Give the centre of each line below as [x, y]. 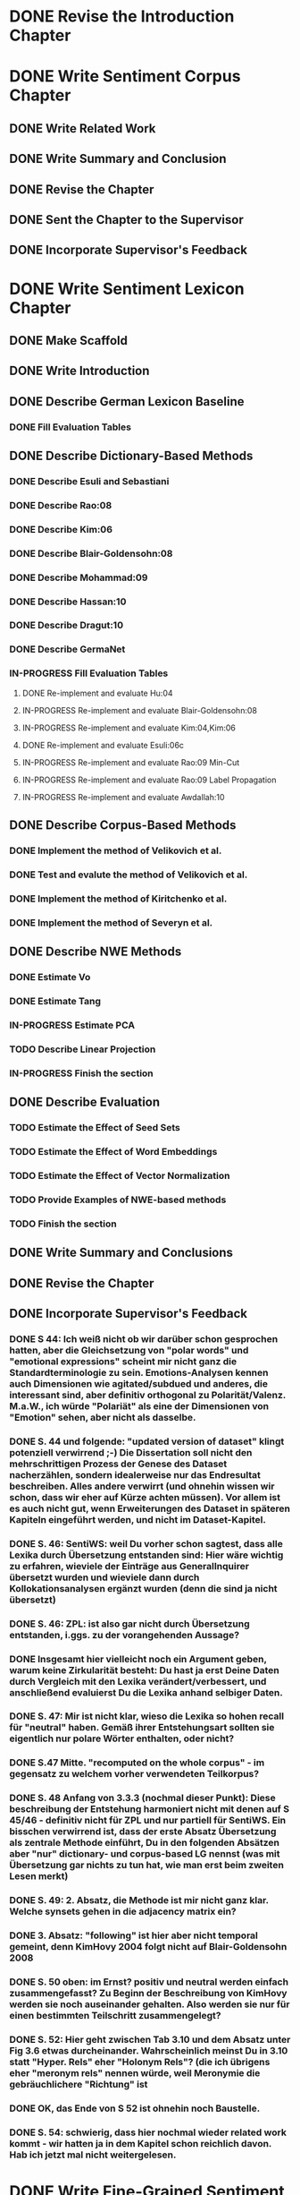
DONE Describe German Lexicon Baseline [127, 401]
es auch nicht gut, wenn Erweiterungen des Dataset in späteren [150, 1508]
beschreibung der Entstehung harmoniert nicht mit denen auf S [150, 1809]
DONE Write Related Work [83, 128]
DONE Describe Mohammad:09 [79, 577]
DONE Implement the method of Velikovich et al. [116, 850]
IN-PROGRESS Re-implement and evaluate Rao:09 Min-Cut [131, 762]
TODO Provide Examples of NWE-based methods [118, 1200]
